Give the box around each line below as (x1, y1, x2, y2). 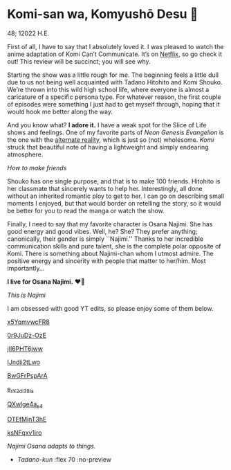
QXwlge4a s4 (7, 399, 43, 410)
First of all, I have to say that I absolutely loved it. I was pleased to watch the (7, 42, 224, 51)
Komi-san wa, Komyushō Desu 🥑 (7, 6, 198, 22)
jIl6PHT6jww (7, 344, 44, 352)
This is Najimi (7, 291, 46, 299)
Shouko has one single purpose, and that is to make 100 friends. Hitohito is (7, 177, 221, 186)
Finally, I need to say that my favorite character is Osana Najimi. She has (7, 219, 213, 228)
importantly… (7, 264, 45, 272)
